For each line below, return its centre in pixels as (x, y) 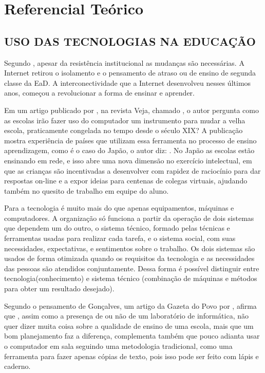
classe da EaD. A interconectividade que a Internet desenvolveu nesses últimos (128, 82)
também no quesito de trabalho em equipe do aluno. (87, 190)
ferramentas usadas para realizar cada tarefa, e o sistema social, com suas (120, 238)
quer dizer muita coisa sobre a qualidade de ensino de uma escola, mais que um (129, 325)
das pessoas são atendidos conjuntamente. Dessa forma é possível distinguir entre (132, 268)
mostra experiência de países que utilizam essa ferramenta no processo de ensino (130, 140)
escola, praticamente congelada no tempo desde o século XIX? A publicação (124, 130)
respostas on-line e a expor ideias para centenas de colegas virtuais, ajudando (126, 181)
